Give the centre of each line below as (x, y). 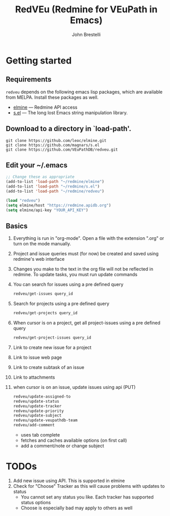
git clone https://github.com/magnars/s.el (53, 145)
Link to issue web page (38, 357)
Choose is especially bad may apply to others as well (77, 508)
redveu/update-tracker (37, 406)
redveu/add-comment (34, 425)
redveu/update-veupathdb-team (45, 420)
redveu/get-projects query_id (45, 313)
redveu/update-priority (39, 411)
